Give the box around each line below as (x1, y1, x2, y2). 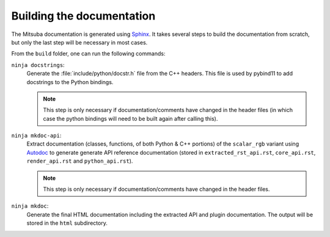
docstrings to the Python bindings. (26, 78, 114, 85)
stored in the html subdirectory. (26, 219, 108, 227)
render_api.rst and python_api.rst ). (26, 157, 133, 164)
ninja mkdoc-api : (11, 132, 62, 140)
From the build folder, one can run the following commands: (11, 50, 166, 57)
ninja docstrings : (11, 61, 65, 68)
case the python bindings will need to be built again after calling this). (43, 115, 218, 122)
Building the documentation (11, 9, 156, 23)
